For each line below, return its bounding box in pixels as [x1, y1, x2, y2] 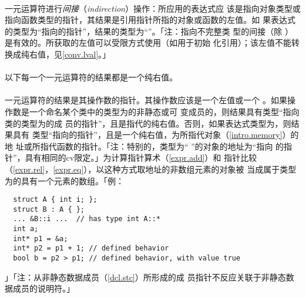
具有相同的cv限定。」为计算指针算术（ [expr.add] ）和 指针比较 [25, 151, 257, 164]
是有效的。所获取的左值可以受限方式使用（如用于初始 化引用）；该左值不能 [5, 36, 291, 49]
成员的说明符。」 [12, 282, 75, 294]
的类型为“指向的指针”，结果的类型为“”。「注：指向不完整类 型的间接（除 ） [5, 25, 293, 37]
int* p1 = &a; [13, 234, 68, 243]
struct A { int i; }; [13, 195, 98, 204]
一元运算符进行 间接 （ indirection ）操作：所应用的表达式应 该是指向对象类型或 [5, 2, 301, 14]
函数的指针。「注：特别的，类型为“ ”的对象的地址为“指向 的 [56, 140, 284, 152]
